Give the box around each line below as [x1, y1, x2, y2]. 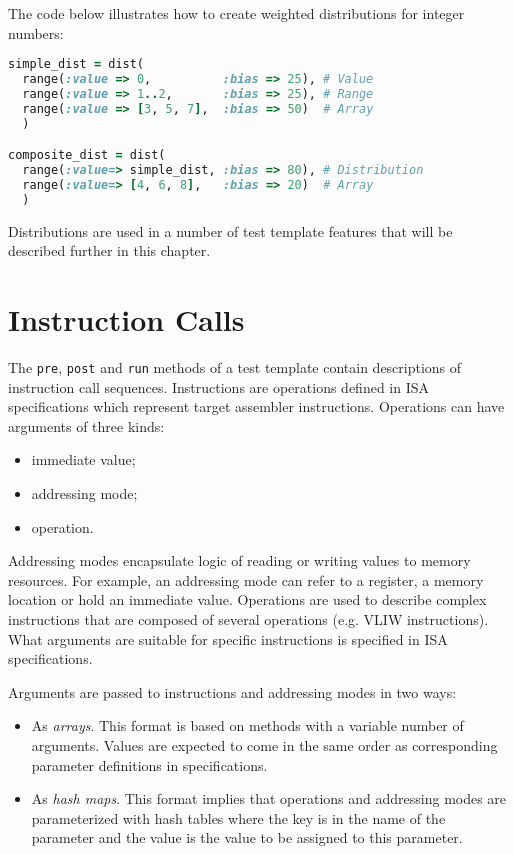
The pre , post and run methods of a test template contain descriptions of [8, 357, 462, 378]
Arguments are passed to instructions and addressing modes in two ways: [8, 681, 457, 702]
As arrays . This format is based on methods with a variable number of [31, 715, 464, 736]
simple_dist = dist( [8, 57, 145, 72]
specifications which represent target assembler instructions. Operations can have [8, 396, 505, 417]
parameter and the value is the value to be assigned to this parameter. [31, 827, 463, 848]
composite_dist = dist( [8, 148, 166, 163]
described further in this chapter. [8, 240, 211, 261]
